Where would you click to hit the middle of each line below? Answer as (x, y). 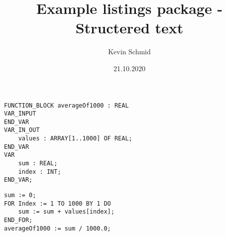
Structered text (129, 28)
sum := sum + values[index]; (66, 212)
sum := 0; (20, 195)
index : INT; (40, 172)
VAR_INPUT (20, 114)
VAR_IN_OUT (22, 130)
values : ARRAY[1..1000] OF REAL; (75, 139)
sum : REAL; (38, 164)
